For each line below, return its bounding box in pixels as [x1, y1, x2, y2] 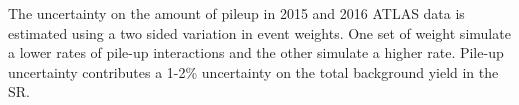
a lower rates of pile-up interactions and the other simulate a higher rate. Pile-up [8, 42, 504, 63]
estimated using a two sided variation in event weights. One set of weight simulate [8, 22, 511, 43]
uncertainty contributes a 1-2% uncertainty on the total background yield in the [8, 61, 499, 82]
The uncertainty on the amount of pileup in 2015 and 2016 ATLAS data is [8, 3, 465, 23]
